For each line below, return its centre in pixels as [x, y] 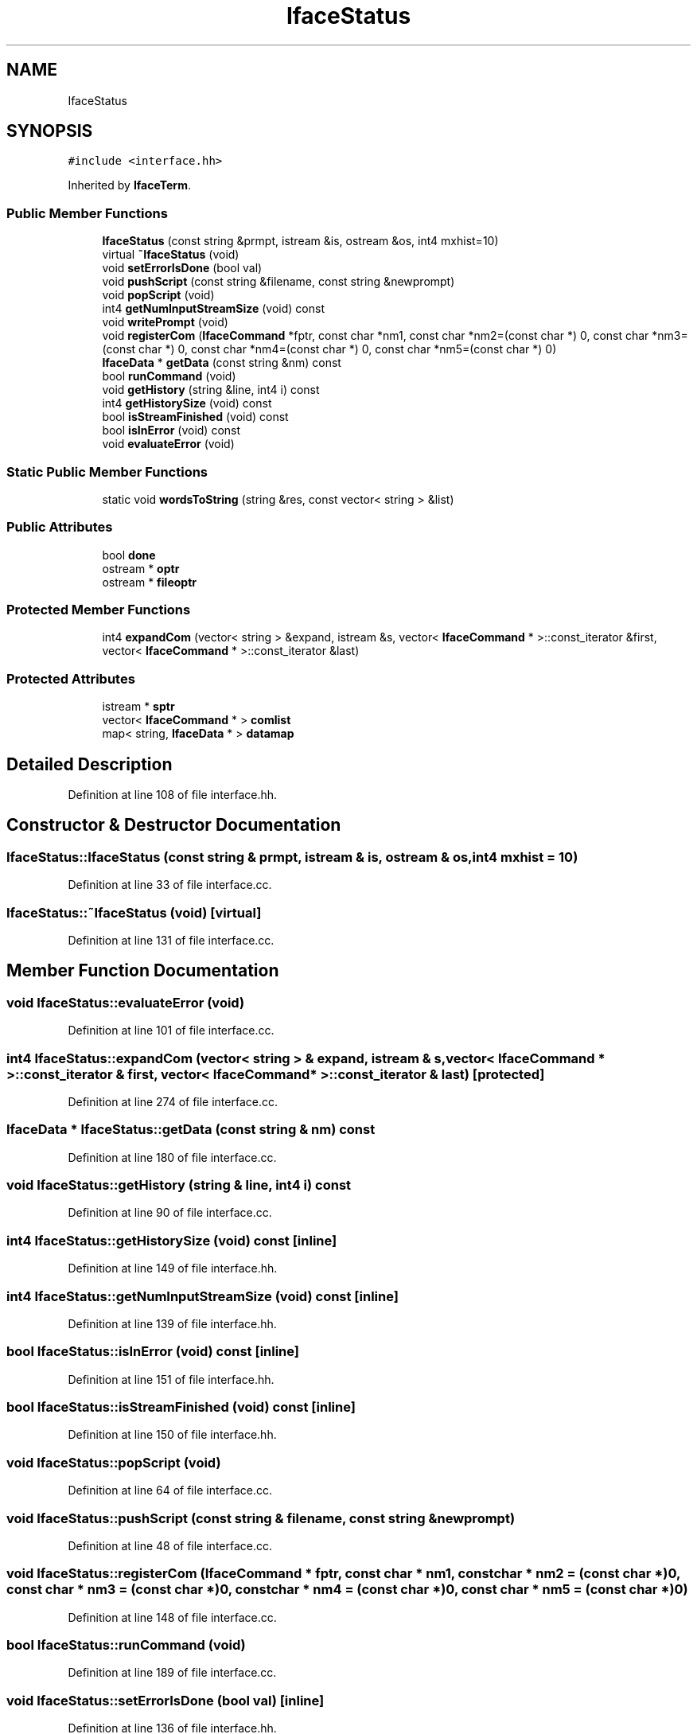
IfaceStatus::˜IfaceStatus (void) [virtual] [134, 912]
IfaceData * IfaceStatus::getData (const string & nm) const [191, 1130]
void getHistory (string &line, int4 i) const [211, 390]
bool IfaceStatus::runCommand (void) [126, 1645]
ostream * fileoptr [149, 582]
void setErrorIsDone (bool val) [182, 268]
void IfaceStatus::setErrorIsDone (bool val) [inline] [165, 1700]
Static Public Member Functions [107, 471]
